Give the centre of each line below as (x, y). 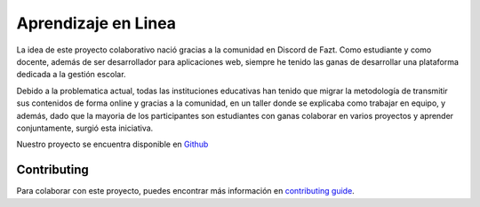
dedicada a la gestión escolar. (71, 75)
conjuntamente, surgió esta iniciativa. (85, 128)
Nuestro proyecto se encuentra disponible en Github (112, 144)
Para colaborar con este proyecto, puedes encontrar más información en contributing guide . (185, 191)
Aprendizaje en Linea (96, 23)
